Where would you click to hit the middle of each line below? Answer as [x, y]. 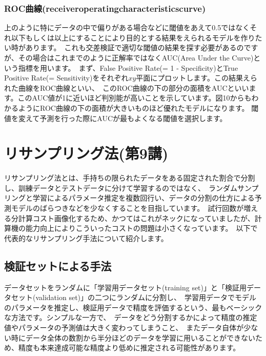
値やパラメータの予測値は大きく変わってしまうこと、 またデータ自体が [124, 328]
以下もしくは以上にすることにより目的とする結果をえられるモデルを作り [133, 37]
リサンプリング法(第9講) [86, 153]
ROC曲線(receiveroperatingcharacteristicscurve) [105, 8]
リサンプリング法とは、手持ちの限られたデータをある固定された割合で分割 [130, 178]
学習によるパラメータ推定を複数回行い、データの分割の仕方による [144, 198]
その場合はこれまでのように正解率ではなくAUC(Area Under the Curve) [136, 57]
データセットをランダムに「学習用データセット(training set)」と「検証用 [126, 287]
